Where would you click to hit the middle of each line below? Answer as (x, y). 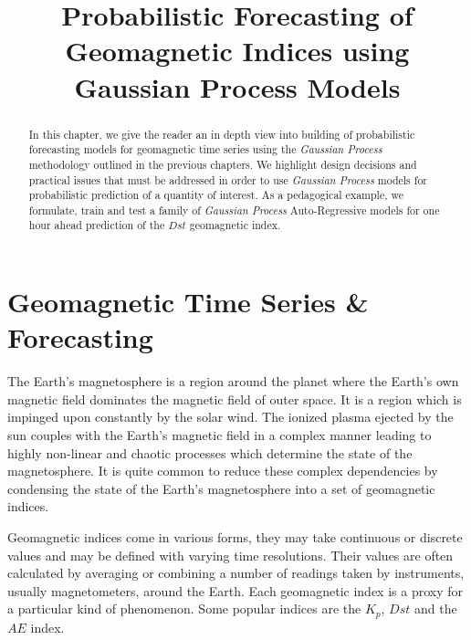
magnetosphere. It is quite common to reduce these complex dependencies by (223, 471)
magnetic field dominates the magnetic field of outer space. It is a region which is (235, 399)
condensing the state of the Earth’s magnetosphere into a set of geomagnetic (221, 488)
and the (435, 609)
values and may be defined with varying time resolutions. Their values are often (230, 555)
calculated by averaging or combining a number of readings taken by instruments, (236, 573)
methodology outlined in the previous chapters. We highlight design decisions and (223, 164)
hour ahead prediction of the (97, 225)
